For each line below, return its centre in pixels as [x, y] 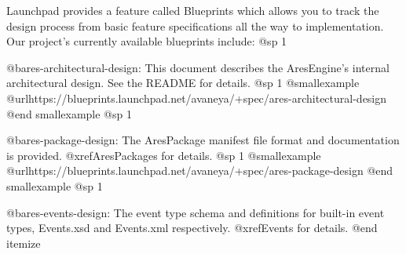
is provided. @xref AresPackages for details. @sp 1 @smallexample [164, 155]
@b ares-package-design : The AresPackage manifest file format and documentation [203, 140]
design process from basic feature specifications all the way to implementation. [195, 25]
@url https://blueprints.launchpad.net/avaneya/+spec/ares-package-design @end [200, 171]
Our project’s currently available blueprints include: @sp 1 [147, 41]
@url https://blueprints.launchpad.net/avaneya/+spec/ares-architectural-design [197, 98]
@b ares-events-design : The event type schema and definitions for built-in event [196, 212]
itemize [24, 243]
